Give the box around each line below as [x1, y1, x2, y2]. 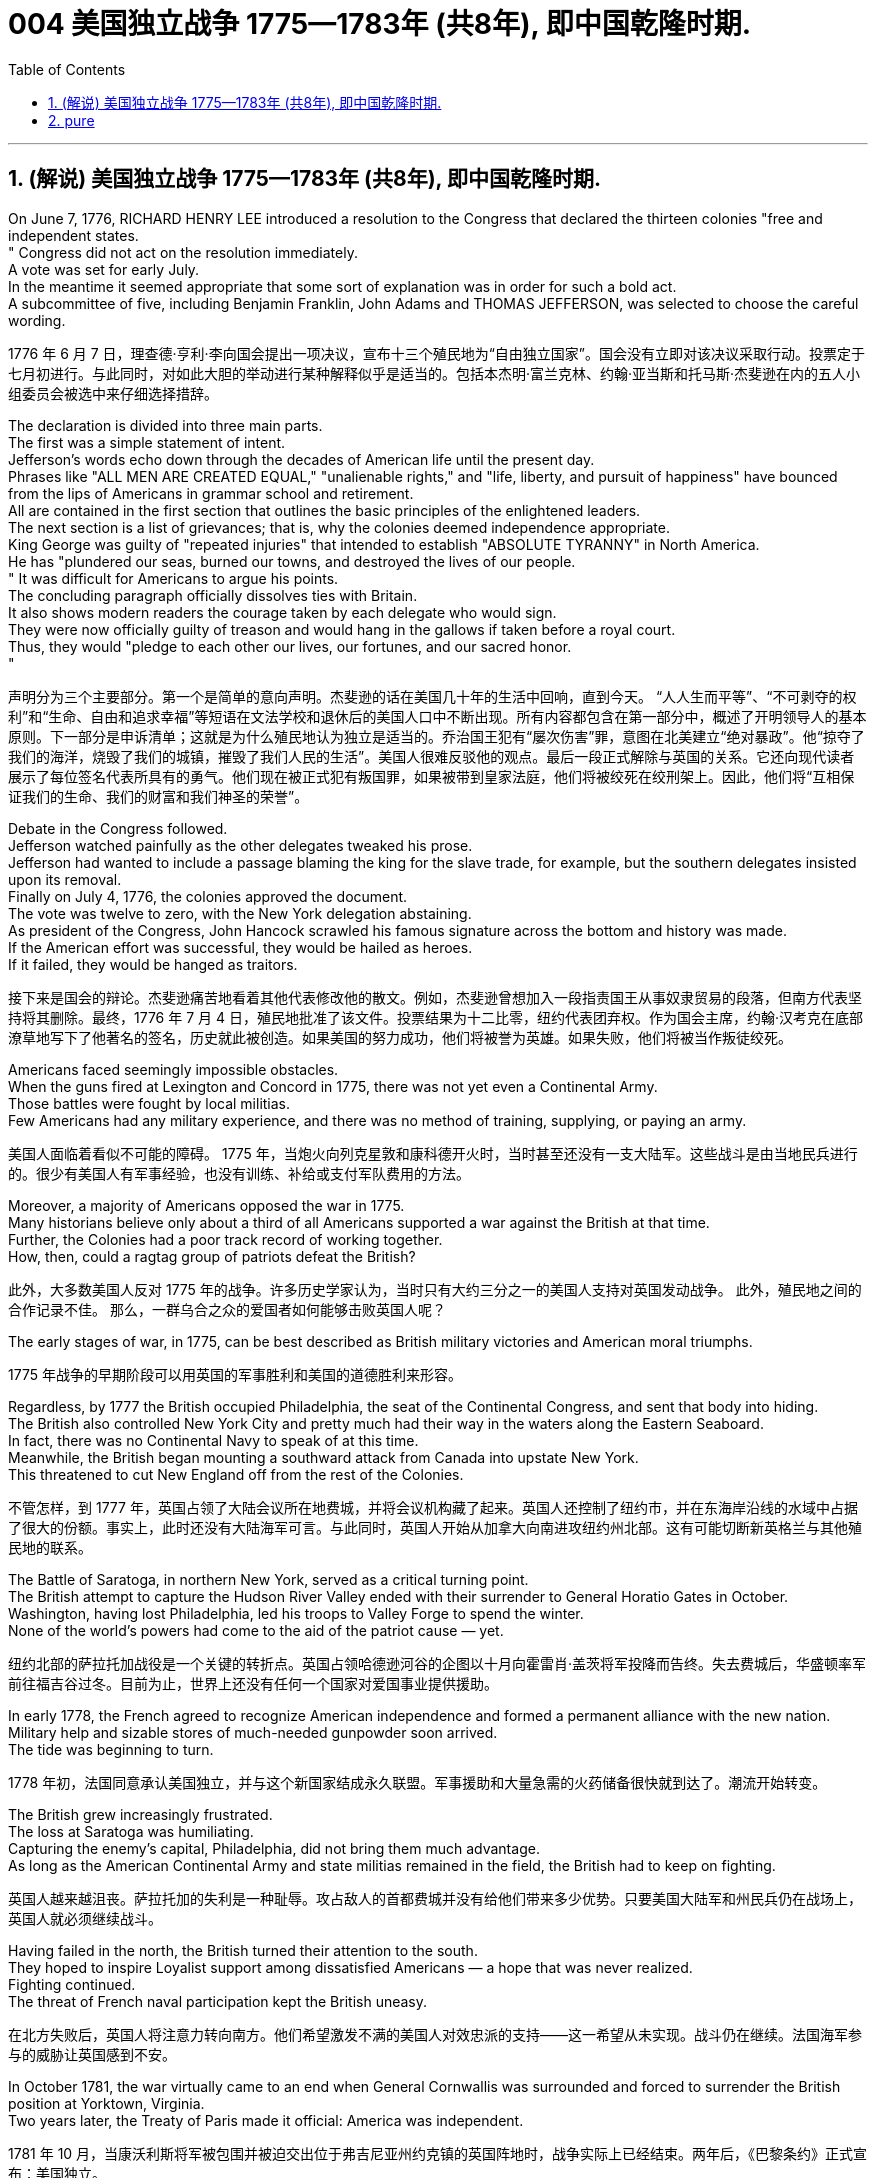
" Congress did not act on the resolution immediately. [8, 243, 358, 261]
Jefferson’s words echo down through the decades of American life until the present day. [8, 450, 595, 468]
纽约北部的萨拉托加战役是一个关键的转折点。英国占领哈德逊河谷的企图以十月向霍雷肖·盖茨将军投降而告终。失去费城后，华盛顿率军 [8, 1654, 867, 1672]
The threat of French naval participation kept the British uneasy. [8, 1992, 428, 2010]
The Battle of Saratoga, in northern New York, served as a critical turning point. [8, 1570, 529, 1588]
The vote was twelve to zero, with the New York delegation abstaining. [8, 904, 472, 922]
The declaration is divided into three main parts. [8, 416, 323, 434]
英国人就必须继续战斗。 [8, 1909, 162, 1927]
